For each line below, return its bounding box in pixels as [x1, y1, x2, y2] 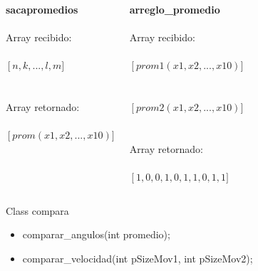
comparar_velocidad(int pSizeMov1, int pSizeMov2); [22, 250, 253, 265]
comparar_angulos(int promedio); [22, 227, 170, 242]
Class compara [6, 203, 69, 218]
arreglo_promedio [129, 2, 220, 16]
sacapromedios [6, 2, 78, 16]
